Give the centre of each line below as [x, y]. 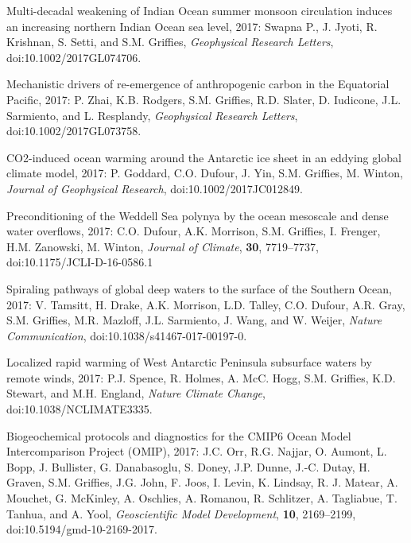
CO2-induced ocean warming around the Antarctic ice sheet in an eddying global [204, 157]
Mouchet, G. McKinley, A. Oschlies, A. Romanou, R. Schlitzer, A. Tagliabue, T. [202, 498]
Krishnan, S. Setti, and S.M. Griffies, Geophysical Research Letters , [170, 42]
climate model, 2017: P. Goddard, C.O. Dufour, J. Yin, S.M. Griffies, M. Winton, [205, 173]
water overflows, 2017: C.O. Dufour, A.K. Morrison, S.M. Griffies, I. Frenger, [194, 231]
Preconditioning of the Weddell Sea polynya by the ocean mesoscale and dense [198, 215]
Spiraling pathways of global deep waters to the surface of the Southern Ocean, [199, 288]
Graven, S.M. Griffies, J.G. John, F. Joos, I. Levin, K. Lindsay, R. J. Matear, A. [202, 482]
